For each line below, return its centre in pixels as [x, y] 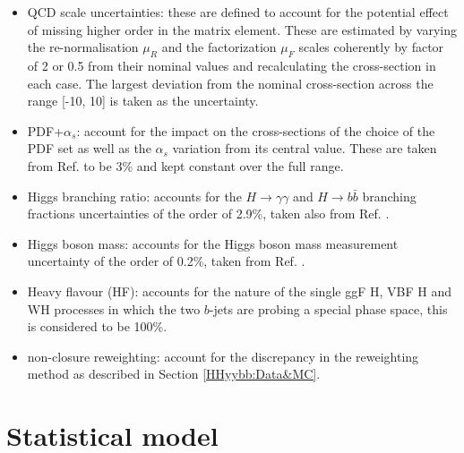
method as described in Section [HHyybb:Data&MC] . [174, 374]
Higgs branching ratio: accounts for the [134, 196]
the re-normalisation [83, 47]
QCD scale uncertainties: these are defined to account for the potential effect [238, 12]
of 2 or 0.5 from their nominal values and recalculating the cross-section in [232, 65]
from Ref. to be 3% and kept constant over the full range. [185, 165]
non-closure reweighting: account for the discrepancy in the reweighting [223, 356]
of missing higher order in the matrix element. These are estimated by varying [242, 29]
